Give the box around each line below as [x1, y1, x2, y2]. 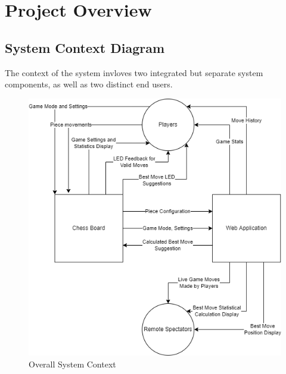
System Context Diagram [5, 38, 165, 56]
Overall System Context [29, 358, 116, 370]
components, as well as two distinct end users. [5, 78, 173, 90]
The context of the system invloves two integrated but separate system [5, 66, 263, 78]
